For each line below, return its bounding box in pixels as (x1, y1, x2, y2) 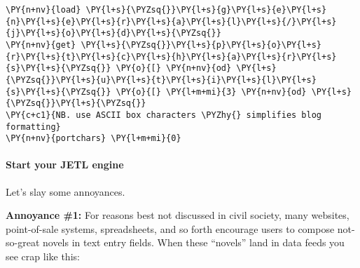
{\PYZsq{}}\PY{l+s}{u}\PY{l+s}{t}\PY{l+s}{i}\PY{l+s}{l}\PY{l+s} (6, 74, 317, 85)
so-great (6, 235, 40, 250)
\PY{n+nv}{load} (6, 5, 81, 15)
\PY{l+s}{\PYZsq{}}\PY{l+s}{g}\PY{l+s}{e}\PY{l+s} (85, 5, 327, 15)
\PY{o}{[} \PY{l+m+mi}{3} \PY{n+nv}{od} (116, 86, 307, 97)
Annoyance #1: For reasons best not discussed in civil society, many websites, (6, 208, 349, 222)
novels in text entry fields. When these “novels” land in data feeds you (42, 235, 345, 250)
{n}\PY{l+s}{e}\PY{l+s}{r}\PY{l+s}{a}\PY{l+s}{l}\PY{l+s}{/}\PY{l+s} (6, 16, 337, 27)
